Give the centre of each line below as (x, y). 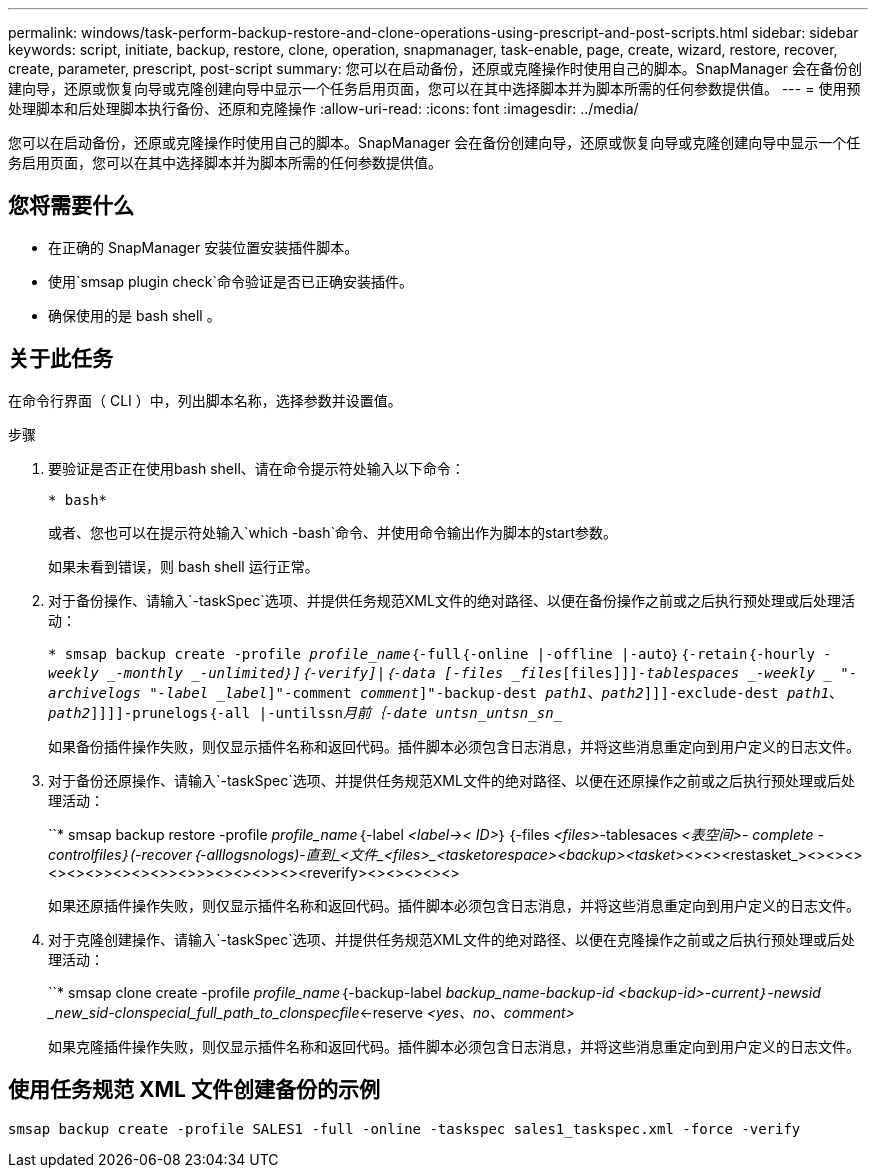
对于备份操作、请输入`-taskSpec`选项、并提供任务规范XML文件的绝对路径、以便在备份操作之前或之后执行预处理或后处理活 (451, 600)
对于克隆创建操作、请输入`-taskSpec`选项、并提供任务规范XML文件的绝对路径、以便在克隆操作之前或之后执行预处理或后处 (451, 939)
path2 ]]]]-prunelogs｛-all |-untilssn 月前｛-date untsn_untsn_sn (301, 712)
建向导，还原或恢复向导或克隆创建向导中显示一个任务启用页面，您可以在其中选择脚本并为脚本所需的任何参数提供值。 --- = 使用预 (434, 88)
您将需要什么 (71, 206)
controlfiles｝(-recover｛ (124, 854)
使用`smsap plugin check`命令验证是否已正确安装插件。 (230, 281)
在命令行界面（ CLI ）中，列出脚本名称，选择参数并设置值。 (205, 400)
